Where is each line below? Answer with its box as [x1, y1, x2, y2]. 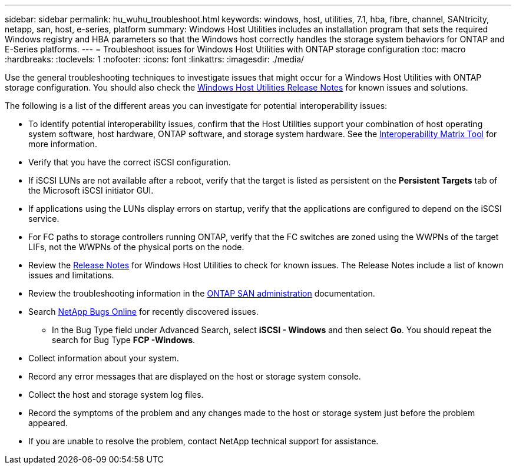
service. [28, 214, 59, 224]
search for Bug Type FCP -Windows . [52, 335, 196, 345]
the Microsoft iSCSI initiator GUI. [28, 185, 154, 195]
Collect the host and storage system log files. [28, 390, 204, 400]
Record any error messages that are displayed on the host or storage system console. [28, 371, 361, 381]
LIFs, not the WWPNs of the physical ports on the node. [28, 242, 244, 252]
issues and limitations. [28, 270, 114, 280]
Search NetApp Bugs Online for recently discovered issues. [28, 307, 259, 317]
